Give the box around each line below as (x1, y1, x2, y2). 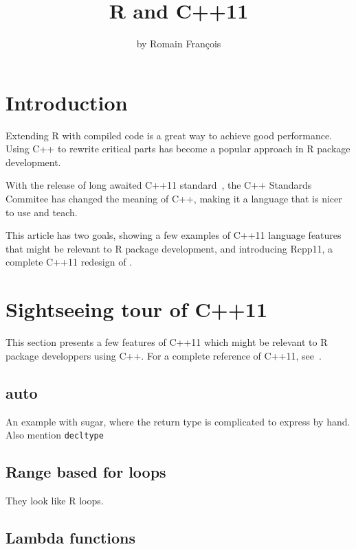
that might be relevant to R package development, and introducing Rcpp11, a (5, 241, 333, 255)
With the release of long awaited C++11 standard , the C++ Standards (5, 178, 312, 192)
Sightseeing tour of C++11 (5, 295, 267, 323)
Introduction (5, 88, 128, 116)
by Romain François (136, 36, 221, 51)
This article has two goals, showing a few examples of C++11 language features (5, 228, 342, 242)
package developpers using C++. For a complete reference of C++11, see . (5, 348, 322, 362)
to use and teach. (5, 205, 78, 219)
